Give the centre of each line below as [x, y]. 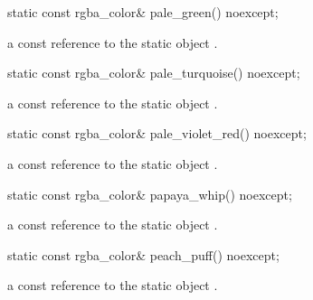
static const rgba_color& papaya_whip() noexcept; [150, 194]
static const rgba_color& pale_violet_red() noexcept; [157, 133]
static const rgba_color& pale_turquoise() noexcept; [154, 73]
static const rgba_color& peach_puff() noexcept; [143, 254]
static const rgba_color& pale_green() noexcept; [143, 12]
